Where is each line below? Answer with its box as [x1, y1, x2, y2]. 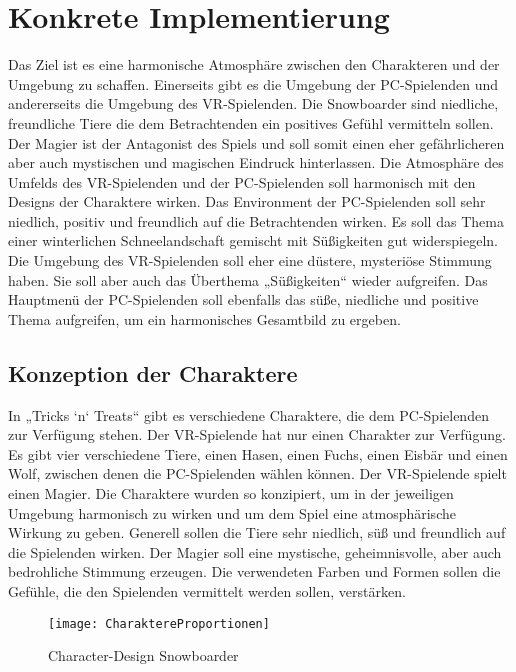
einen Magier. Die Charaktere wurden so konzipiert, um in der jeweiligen [8, 483, 454, 504]
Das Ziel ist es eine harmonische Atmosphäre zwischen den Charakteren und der [8, 54, 500, 75]
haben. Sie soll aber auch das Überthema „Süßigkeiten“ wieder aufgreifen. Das [8, 269, 488, 290]
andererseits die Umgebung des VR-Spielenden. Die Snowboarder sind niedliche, [8, 93, 499, 114]
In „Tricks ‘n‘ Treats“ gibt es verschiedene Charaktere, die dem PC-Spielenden [8, 404, 489, 425]
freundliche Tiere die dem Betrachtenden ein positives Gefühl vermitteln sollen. [8, 112, 494, 133]
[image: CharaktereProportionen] [48, 616, 270, 631]
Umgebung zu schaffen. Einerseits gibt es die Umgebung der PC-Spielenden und [8, 73, 498, 94]
